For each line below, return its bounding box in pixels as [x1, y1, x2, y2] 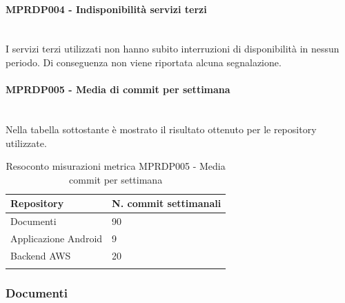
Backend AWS [10, 248, 71, 262]
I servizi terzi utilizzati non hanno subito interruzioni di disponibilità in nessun [6, 41, 339, 56]
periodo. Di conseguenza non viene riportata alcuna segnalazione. [6, 55, 282, 69]
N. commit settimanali [112, 196, 221, 211]
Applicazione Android [10, 231, 103, 246]
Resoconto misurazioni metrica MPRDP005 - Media [6, 159, 226, 173]
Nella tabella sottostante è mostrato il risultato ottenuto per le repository [6, 121, 317, 136]
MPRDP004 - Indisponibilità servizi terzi [6, 1, 207, 16]
